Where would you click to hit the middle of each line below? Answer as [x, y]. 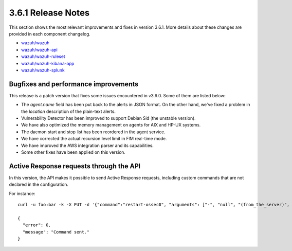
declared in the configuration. [39, 184]
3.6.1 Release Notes [49, 13]
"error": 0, [37, 225]
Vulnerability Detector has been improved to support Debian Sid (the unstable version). [108, 118]
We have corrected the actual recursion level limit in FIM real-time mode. [94, 139]
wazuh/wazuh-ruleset [43, 56]
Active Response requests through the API [75, 166]
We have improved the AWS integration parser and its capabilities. [87, 145]
